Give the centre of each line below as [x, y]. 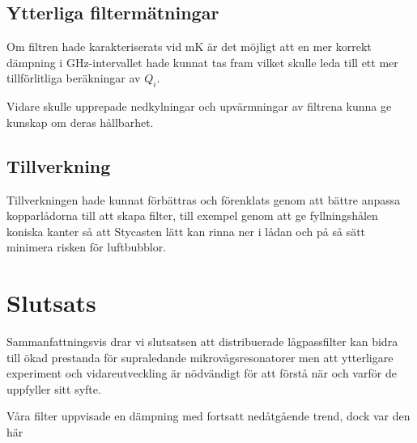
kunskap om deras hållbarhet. [80, 122]
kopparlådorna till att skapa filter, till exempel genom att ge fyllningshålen [192, 215]
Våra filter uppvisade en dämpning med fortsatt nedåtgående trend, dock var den [208, 416]
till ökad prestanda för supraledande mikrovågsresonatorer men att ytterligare [200, 357]
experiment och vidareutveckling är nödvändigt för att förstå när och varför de [202, 373]
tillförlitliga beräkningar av [74, 78]
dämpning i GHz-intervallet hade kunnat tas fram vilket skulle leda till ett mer [202, 62]
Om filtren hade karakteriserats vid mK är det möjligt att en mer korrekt [189, 46]
